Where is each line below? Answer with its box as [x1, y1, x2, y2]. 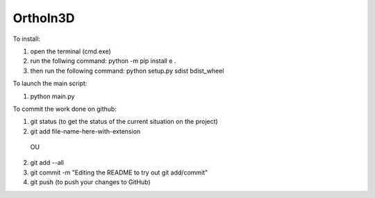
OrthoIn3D [12, 10, 76, 26]
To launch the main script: [12, 80, 87, 88]
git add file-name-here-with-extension [30, 127, 141, 135]
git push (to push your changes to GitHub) [30, 178, 151, 186]
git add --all [30, 159, 64, 167]
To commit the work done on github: [12, 105, 117, 113]
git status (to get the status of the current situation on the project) [30, 118, 218, 126]
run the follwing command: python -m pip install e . [30, 57, 176, 65]
